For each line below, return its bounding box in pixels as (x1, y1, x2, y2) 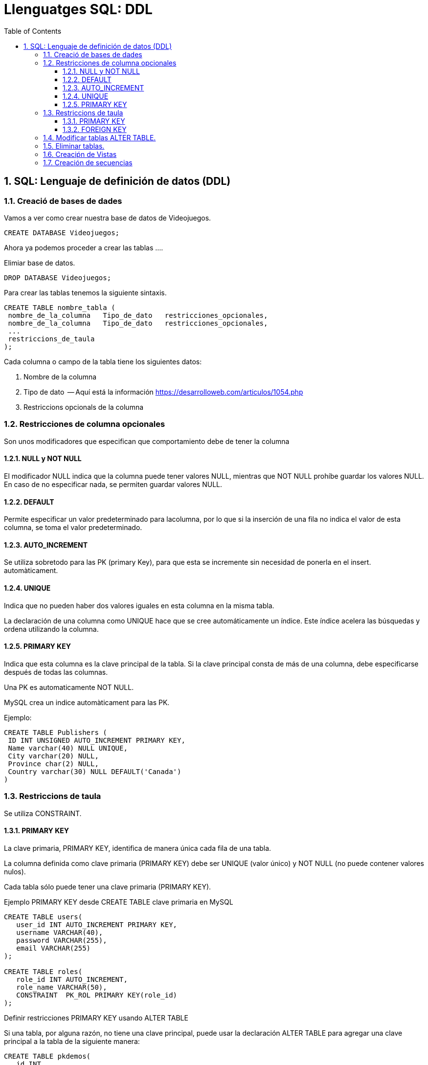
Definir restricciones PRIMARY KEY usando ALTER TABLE (4, 1013, 188, 1022)
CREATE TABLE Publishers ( (4, 728, 107, 736)
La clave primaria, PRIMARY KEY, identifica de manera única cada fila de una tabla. (4, 843, 271, 852)
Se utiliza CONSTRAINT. (4, 809, 82, 818)
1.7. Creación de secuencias (43, 158, 133, 167)
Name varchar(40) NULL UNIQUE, (8, 744, 128, 752)
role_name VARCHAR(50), (16, 983, 107, 991)
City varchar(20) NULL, (8, 752, 99, 760)
